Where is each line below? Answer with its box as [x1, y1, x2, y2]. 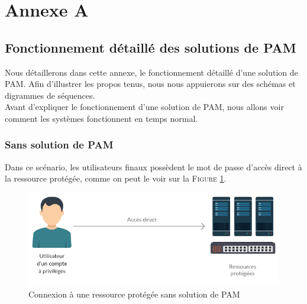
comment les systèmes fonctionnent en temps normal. [5, 112, 198, 124]
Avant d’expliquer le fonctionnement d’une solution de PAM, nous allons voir [5, 101, 284, 113]
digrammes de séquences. [5, 89, 95, 101]
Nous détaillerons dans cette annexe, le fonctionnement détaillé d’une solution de [5, 66, 298, 78]
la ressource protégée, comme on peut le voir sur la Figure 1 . [5, 172, 227, 185]
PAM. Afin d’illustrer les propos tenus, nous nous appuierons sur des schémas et [5, 77, 296, 90]
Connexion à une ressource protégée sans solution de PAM [28, 288, 240, 300]
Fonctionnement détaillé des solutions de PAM [5, 38, 296, 56]
